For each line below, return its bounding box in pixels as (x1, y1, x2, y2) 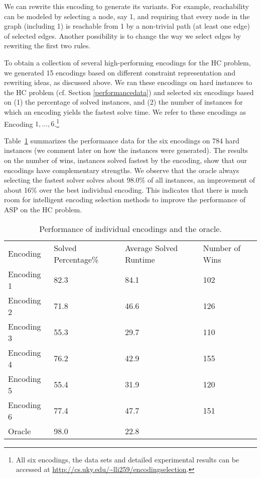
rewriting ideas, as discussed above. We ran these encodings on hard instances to (4, 77, 252, 88)
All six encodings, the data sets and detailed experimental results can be (16, 454, 239, 464)
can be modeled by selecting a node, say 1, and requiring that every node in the (4, 11, 250, 21)
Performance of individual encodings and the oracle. (39, 222, 222, 234)
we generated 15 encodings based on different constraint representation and (4, 67, 235, 77)
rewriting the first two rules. (4, 40, 91, 51)
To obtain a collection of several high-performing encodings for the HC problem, (4, 57, 251, 67)
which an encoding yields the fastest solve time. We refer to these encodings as (4, 106, 246, 117)
